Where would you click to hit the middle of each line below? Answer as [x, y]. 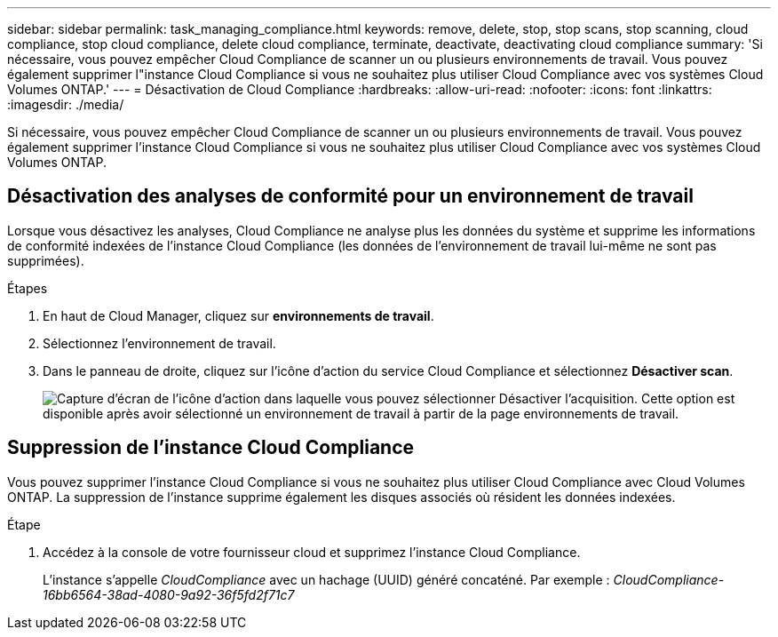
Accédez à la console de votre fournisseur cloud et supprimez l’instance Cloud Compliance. [312, 552]
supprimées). [46, 260]
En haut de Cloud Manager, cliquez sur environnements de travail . [238, 315]
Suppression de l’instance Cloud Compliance [211, 448]
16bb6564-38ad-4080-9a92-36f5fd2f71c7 [169, 594]
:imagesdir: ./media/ [66, 104]
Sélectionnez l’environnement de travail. [159, 343]
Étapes [28, 288]
